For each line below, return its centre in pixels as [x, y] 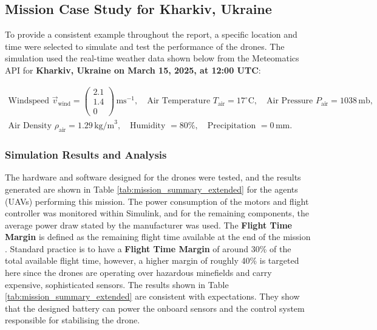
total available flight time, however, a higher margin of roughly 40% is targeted [152, 260]
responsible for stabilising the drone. [73, 320]
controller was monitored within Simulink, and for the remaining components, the [157, 213]
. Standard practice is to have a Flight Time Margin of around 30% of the [148, 248]
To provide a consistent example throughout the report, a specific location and [151, 34]
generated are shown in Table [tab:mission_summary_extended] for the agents [151, 189]
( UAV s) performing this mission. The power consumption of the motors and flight [157, 201]
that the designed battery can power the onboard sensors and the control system [155, 308]
